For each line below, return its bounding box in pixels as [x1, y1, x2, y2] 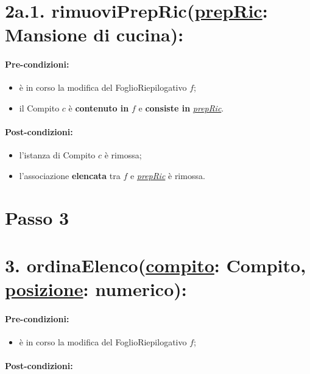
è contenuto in [68, 101, 129, 114]
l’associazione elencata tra [19, 169, 121, 182]
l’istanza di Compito [19, 149, 96, 161]
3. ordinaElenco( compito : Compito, [5, 253, 306, 278]
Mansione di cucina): [5, 22, 184, 47]
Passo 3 [5, 205, 69, 230]
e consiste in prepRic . [138, 101, 224, 114]
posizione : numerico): [5, 277, 187, 302]
